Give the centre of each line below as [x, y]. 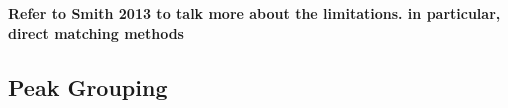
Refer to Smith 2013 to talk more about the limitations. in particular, [254, 13]
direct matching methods [96, 32]
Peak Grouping [88, 86]
